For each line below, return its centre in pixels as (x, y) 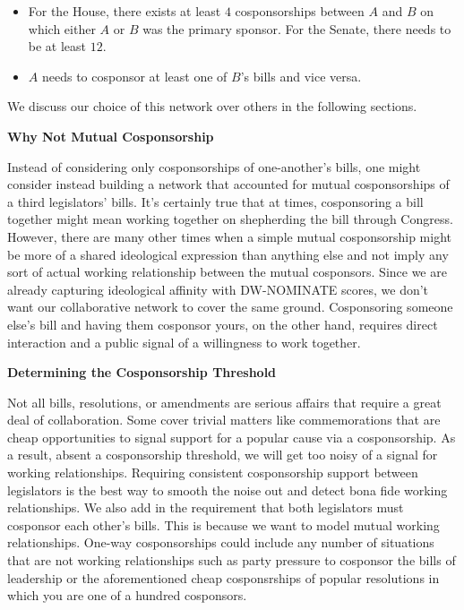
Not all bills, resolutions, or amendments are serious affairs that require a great (224, 402)
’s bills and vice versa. (301, 76)
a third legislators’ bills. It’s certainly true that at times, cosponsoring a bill (215, 201)
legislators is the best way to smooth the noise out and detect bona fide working (228, 490)
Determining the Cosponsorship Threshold (142, 372)
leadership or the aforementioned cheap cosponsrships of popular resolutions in (223, 577)
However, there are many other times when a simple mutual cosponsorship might (229, 236)
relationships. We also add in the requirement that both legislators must (206, 507)
